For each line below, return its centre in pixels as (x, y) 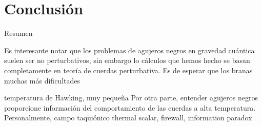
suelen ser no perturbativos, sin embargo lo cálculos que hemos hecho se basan (127, 60)
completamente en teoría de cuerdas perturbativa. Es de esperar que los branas (128, 70)
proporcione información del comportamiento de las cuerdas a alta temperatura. (130, 107)
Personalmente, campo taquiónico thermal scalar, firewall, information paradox (128, 118)
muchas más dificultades (42, 80)
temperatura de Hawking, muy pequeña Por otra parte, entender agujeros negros (131, 98)
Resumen (18, 33)
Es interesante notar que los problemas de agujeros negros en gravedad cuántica (129, 50)
